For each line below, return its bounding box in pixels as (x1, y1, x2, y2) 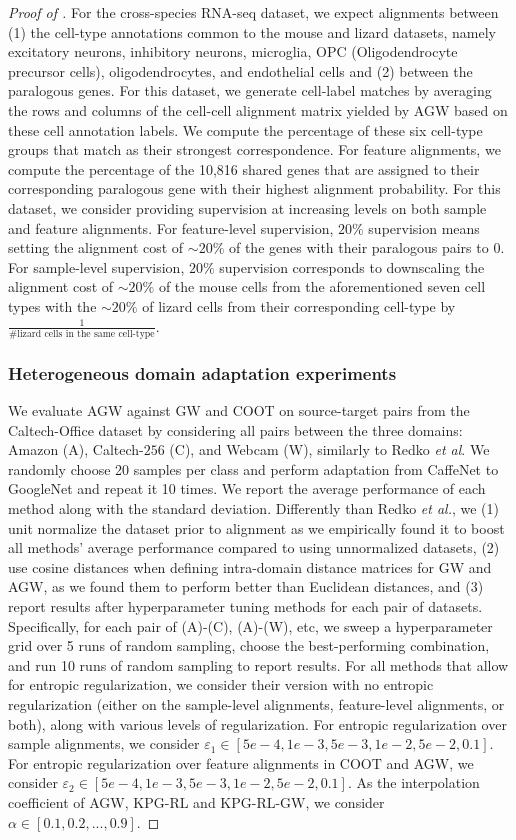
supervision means (368, 217, 480, 238)
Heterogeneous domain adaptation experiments (8, 360, 397, 385)
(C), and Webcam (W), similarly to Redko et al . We (169, 439, 490, 460)
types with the (8, 295, 97, 316)
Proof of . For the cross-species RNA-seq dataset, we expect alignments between (8, 2, 499, 22)
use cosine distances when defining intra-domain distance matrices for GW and (8, 556, 492, 577)
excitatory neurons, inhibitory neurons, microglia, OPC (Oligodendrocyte (8, 41, 458, 62)
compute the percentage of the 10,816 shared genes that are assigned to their (8, 158, 480, 179)
